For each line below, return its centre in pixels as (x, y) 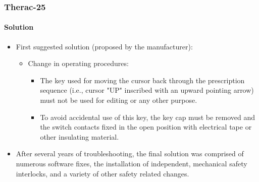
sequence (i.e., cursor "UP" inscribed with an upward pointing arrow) (147, 90)
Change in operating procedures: (78, 63)
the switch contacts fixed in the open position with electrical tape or (146, 127)
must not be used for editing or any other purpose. (119, 100)
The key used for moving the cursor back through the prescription (142, 80)
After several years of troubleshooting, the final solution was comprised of (130, 154)
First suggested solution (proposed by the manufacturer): (104, 46)
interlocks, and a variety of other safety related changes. (102, 173)
